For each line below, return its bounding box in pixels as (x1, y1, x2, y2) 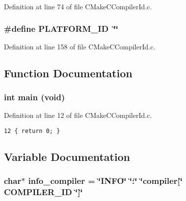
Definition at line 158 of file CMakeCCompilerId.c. (4, 41, 156, 51)
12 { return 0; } (4, 128, 60, 134)
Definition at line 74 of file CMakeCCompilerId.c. (4, 1, 152, 11)
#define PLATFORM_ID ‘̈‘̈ (4, 22, 118, 34)
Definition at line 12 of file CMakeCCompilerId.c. (4, 110, 152, 120)
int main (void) (4, 91, 65, 103)
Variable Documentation (4, 149, 130, 164)
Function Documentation (4, 65, 133, 80)
